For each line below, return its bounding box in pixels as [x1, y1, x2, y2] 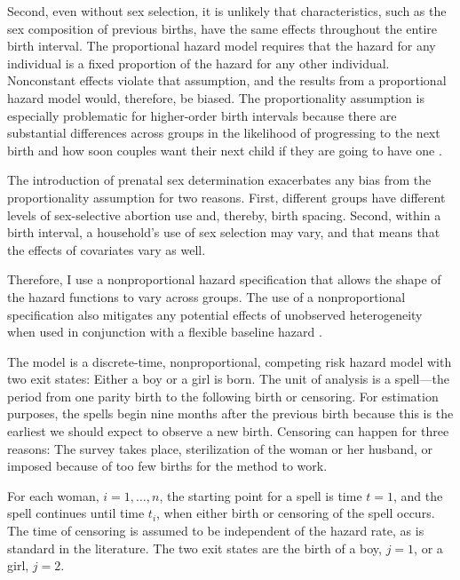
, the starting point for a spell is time [159, 486, 362, 505]
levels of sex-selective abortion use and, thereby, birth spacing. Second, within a [7, 205, 441, 224]
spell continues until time [7, 504, 145, 522]
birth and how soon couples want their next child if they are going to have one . [7, 140, 442, 159]
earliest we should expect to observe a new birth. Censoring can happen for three [7, 422, 449, 441]
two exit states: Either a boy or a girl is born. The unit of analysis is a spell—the [7, 369, 449, 388]
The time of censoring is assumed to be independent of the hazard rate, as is [7, 521, 424, 540]
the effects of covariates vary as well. [7, 240, 206, 258]
